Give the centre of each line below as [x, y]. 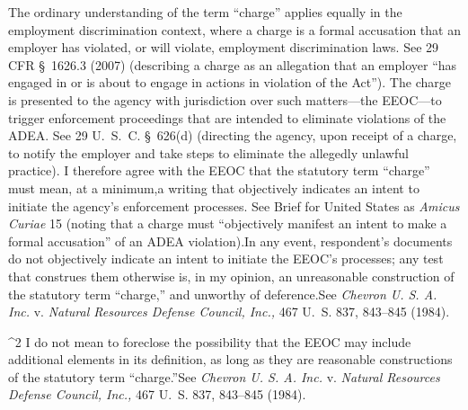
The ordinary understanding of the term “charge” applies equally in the [205, 12]
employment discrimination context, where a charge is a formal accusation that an [234, 29]
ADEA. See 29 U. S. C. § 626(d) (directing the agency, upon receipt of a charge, [233, 135]
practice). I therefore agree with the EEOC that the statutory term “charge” [219, 170]
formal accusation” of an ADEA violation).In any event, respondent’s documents [230, 241]
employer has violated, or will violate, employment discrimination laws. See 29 [224, 47]
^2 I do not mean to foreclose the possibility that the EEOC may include [210, 341]
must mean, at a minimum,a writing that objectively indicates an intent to [214, 187]
